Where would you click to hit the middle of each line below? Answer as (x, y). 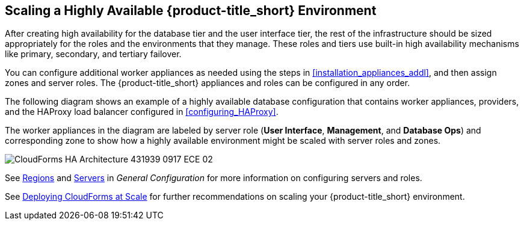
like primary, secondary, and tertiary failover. (93, 54)
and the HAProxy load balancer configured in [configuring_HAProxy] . (142, 112)
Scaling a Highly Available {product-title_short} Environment (191, 11)
